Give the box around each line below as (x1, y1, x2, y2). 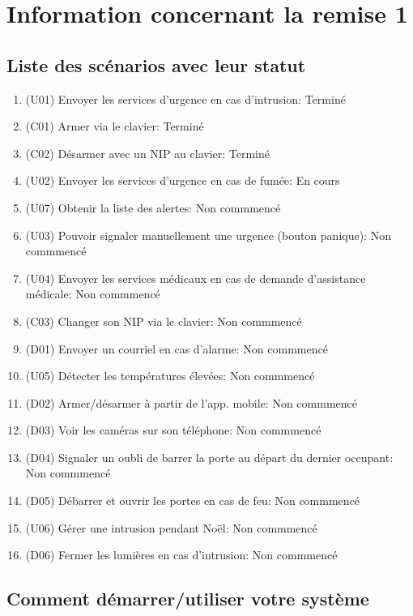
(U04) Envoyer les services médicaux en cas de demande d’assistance (25, 269, 366, 286)
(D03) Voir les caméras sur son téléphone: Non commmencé (25, 421, 321, 438)
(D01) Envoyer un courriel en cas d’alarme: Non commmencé (25, 340, 328, 357)
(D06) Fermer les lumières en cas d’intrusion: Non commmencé (25, 546, 338, 563)
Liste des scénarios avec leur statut (6, 52, 306, 77)
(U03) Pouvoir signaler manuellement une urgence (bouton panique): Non (25, 226, 391, 243)
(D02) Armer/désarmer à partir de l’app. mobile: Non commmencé (25, 394, 358, 411)
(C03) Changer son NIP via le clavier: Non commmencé (25, 312, 302, 329)
